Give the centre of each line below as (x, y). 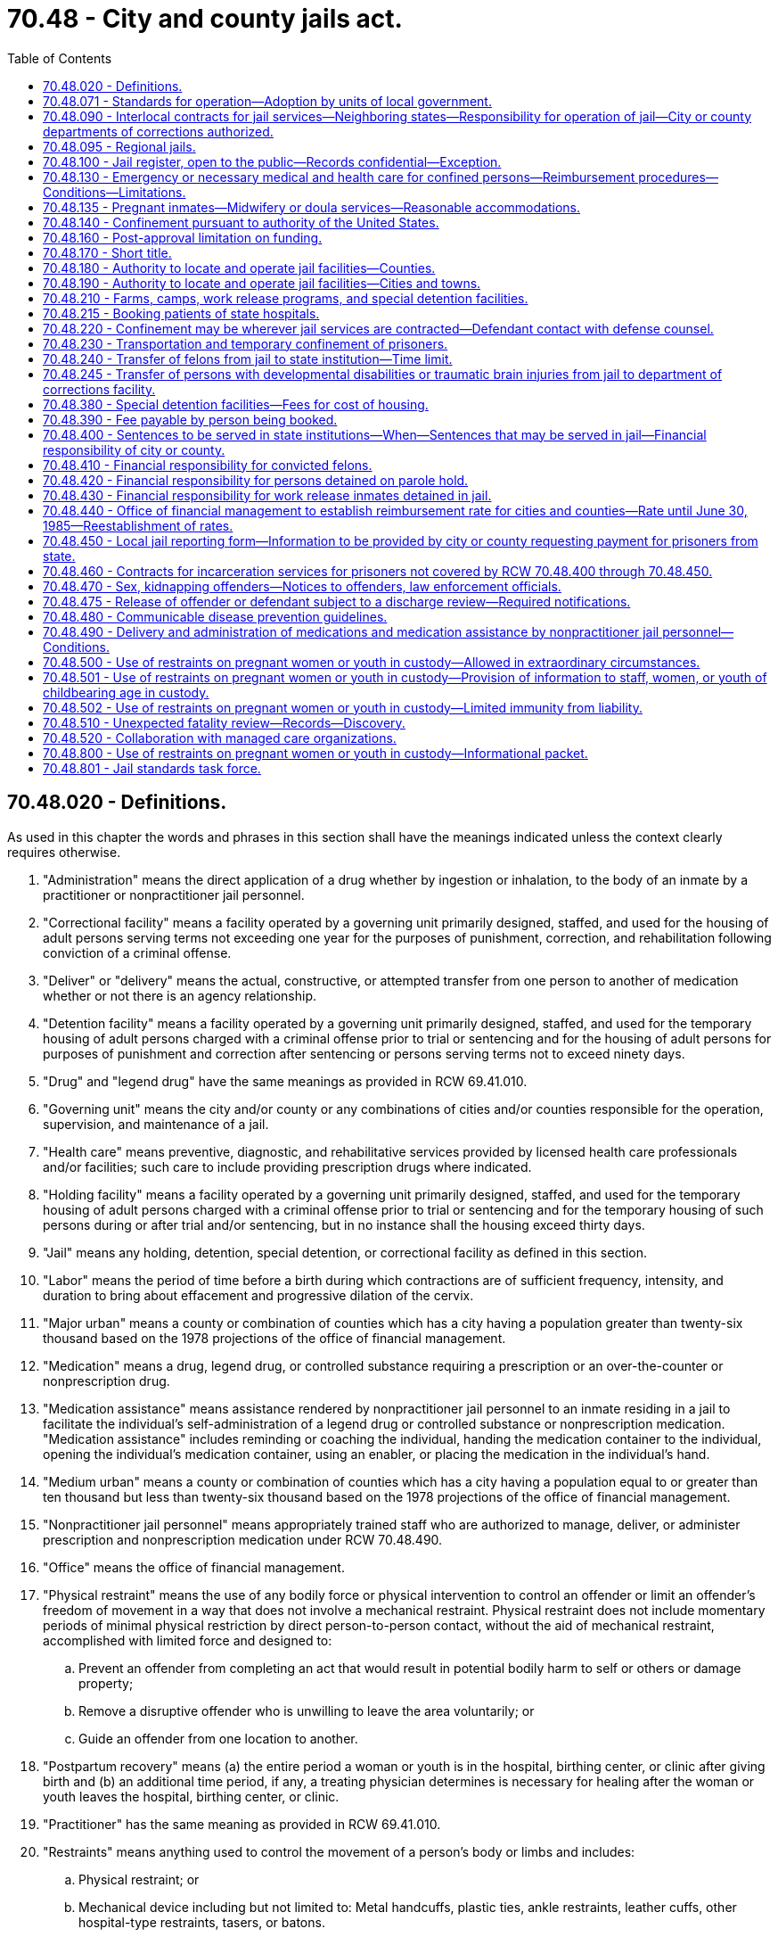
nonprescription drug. (106, 1381)
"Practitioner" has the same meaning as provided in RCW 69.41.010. (242, 1824)
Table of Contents (60, 58)
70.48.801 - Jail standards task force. (152, 768)
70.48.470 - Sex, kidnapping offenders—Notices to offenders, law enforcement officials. (302, 586)
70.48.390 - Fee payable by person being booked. (190, 419)
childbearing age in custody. (126, 692)
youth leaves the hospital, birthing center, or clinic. (191, 1796)
